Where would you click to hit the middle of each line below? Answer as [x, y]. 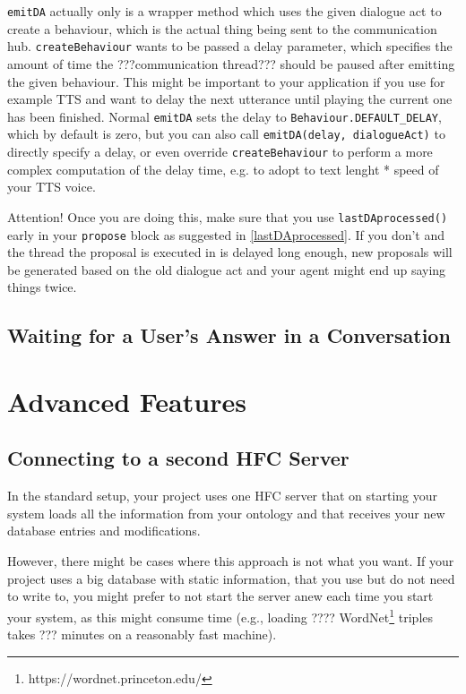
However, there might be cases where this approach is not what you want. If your [231, 561]
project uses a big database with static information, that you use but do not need [231, 578]
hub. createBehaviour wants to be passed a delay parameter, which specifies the [230, 46]
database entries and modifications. [104, 531]
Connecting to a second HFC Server [178, 458]
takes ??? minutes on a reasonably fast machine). [142, 634]
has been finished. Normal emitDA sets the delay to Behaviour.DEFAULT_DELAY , [224, 116]
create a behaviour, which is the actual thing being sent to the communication [222, 28]
